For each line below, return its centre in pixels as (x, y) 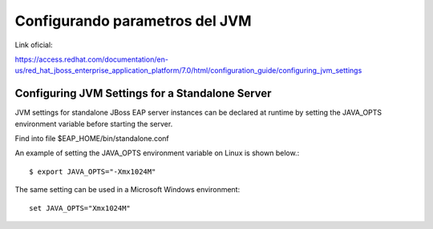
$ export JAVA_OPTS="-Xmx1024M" (93, 171)
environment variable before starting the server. (94, 123)
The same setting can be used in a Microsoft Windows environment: (127, 190)
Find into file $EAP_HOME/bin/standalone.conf (92, 139)
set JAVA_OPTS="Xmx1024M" (80, 208)
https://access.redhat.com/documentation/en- (91, 59)
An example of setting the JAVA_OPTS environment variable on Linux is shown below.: (157, 153)
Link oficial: (34, 45)
